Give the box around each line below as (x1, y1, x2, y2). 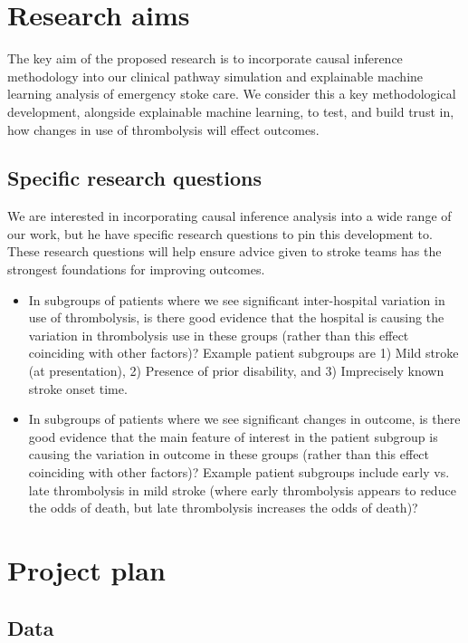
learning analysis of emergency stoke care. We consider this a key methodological (7, 84, 456, 103)
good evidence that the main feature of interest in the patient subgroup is (28, 427, 438, 446)
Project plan (7, 551, 166, 588)
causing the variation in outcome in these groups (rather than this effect (28, 445, 430, 464)
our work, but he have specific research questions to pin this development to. (7, 224, 433, 243)
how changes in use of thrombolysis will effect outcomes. (7, 120, 320, 139)
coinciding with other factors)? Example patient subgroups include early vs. (28, 463, 450, 482)
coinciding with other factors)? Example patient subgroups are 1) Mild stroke (28, 343, 459, 362)
